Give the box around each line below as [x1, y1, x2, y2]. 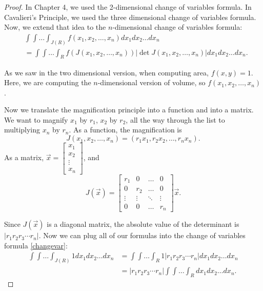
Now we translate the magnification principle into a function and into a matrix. [4, 104, 254, 115]
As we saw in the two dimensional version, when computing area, [4, 67, 209, 77]
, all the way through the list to [126, 114, 225, 125]
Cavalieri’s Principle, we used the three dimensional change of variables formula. [4, 11, 256, 22]
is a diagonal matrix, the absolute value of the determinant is [47, 219, 239, 229]
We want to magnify [4, 114, 68, 125]
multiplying [4, 124, 41, 135]
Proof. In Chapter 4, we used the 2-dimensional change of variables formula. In [4, 2, 252, 12]
